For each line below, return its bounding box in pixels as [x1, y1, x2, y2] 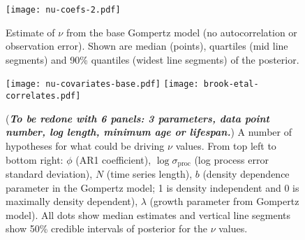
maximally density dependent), [6, 194, 138, 209]
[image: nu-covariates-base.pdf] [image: [6, 79, 199, 90]
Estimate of [6, 24, 55, 39]
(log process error [194, 152, 269, 167]
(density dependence [202, 166, 290, 181]
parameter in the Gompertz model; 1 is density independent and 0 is [6, 180, 299, 195]
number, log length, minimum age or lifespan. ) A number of [6, 125, 292, 139]
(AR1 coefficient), [75, 152, 151, 167]
